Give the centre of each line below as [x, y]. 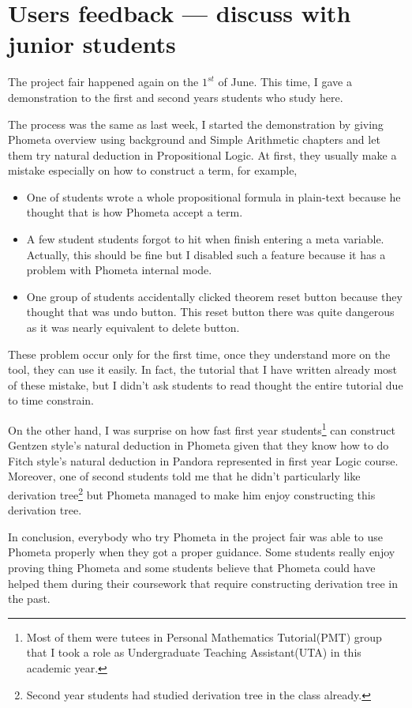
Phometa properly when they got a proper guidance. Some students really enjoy [202, 552]
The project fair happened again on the [103, 82]
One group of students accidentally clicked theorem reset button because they [214, 296]
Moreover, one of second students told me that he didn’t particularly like [184, 476]
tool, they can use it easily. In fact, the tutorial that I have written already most [203, 369]
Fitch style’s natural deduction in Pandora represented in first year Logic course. [203, 460]
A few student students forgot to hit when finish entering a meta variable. [205, 239]
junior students [92, 44]
